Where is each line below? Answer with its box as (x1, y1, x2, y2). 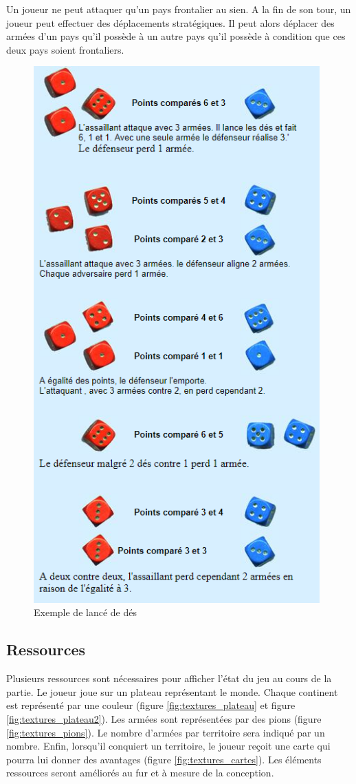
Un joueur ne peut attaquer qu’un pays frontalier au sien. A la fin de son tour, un (6, 2, 351, 16)
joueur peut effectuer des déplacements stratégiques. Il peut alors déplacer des (6, 15, 335, 30)
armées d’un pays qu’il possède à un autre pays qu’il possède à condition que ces (6, 29, 346, 43)
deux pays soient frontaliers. (6, 42, 124, 56)
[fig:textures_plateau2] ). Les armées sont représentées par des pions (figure (6, 711, 322, 725)
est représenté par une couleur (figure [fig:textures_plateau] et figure (6, 698, 296, 712)
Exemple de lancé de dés (34, 605, 137, 619)
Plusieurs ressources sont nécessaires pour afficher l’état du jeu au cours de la (6, 671, 332, 686)
